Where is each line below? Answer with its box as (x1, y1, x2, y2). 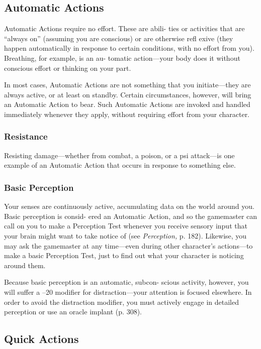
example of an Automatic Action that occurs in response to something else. (4, 160, 236, 170)
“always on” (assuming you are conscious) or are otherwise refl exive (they (4, 33, 233, 43)
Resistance (4, 130, 48, 143)
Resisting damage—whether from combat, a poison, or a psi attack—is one (4, 150, 235, 160)
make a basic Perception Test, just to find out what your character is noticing (4, 250, 244, 261)
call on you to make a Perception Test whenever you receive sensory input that (4, 220, 247, 231)
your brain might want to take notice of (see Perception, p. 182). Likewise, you (4, 230, 247, 241)
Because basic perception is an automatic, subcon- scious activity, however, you (4, 277, 249, 287)
